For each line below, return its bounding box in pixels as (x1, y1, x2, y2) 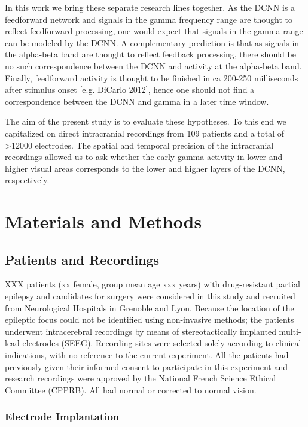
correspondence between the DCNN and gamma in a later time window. (5, 95, 269, 107)
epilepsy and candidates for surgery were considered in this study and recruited (5, 290, 295, 302)
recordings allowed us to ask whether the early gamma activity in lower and (5, 150, 283, 163)
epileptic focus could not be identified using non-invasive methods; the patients (5, 313, 294, 326)
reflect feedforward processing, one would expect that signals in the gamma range (5, 25, 303, 37)
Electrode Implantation (5, 409, 120, 424)
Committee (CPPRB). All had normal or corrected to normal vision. (5, 383, 257, 396)
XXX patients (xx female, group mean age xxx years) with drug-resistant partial (5, 278, 301, 290)
